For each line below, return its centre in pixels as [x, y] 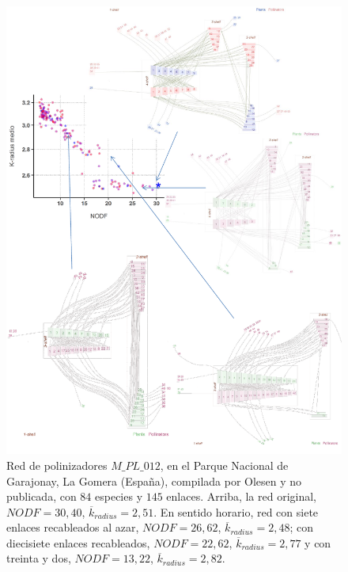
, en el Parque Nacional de [224, 465]
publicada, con [42, 496]
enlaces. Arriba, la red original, [242, 496]
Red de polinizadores [57, 465]
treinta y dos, [39, 558]
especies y [119, 496]
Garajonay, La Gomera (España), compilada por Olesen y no [154, 480]
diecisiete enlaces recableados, [78, 542]
